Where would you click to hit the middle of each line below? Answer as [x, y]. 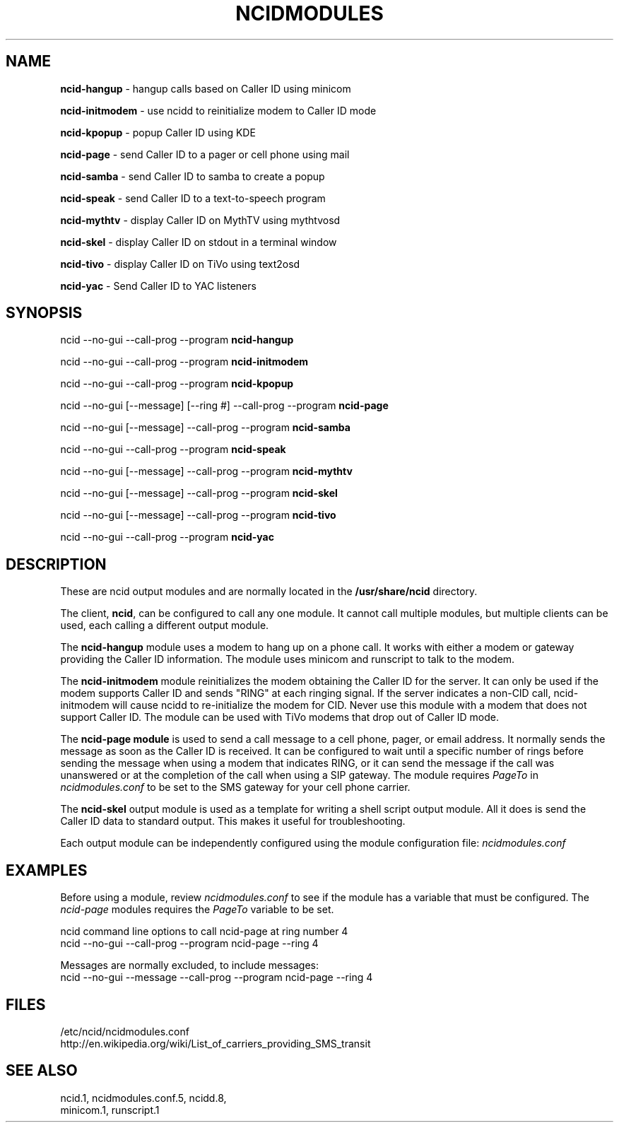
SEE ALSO [42, 1071]
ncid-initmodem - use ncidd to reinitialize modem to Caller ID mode [218, 110]
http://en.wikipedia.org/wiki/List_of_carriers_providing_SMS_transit [216, 1043]
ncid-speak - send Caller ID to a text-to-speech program [193, 198]
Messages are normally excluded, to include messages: [189, 965]
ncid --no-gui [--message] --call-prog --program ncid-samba [205, 428]
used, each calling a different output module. [165, 625]
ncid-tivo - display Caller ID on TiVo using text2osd [180, 264]
